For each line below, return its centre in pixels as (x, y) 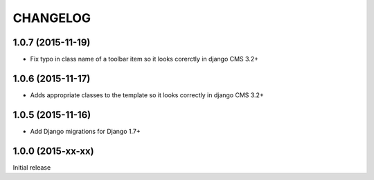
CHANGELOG (52, 18)
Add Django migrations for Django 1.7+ (86, 131)
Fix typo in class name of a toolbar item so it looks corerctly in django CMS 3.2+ (144, 59)
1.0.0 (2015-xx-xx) (53, 151)
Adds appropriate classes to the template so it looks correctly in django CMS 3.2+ (147, 95)
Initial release (32, 167)
